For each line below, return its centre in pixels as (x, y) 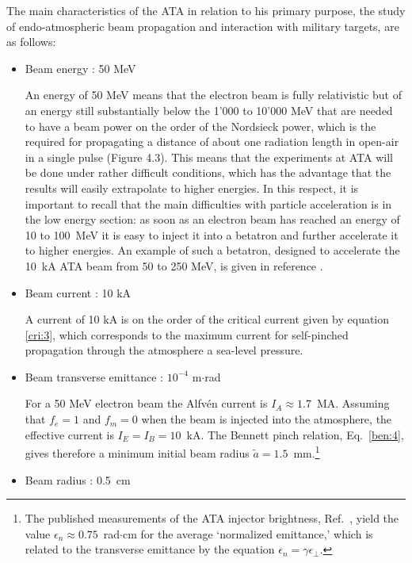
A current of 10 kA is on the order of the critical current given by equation (207, 319)
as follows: (31, 42)
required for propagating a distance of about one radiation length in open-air (212, 142)
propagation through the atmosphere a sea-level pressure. (164, 350)
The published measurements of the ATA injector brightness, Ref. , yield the (212, 518)
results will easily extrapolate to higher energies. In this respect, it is (192, 188)
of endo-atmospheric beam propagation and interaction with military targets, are (203, 26)
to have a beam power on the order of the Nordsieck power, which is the (200, 126)
